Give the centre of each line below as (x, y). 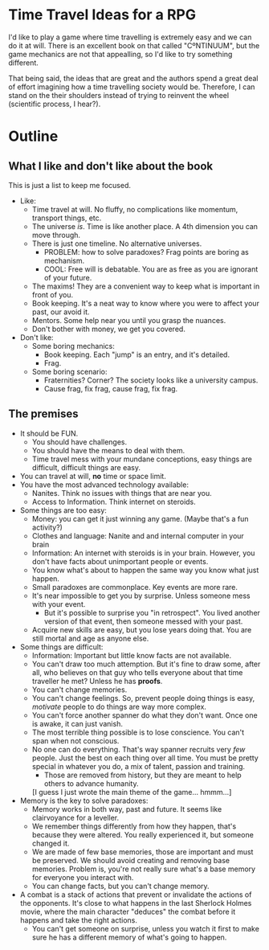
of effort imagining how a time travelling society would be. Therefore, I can (132, 87)
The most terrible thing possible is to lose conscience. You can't (138, 732)
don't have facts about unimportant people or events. (120, 561)
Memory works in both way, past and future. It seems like (127, 809)
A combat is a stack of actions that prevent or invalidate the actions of (136, 895)
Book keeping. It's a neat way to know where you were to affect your (145, 303)
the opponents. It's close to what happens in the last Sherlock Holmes (136, 903)
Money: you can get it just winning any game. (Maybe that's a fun (140, 518)
